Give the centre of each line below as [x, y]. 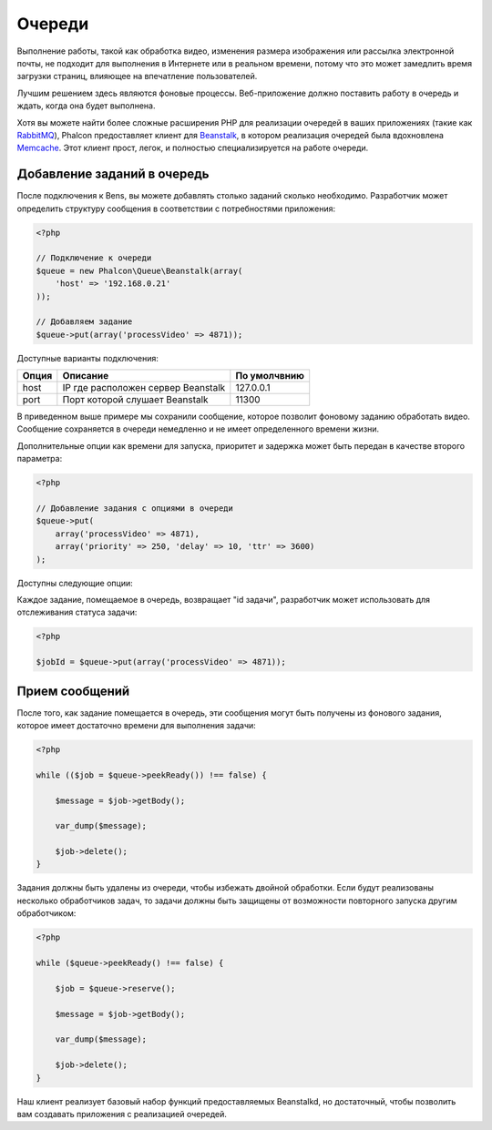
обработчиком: [46, 913]
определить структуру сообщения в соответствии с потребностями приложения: [176, 209]
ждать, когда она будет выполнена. [86, 106]
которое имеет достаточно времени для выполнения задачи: [137, 725]
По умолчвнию [270, 376]
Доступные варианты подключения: [88, 358]
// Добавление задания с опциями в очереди [135, 509]
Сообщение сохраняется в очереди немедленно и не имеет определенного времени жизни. [198, 429]
